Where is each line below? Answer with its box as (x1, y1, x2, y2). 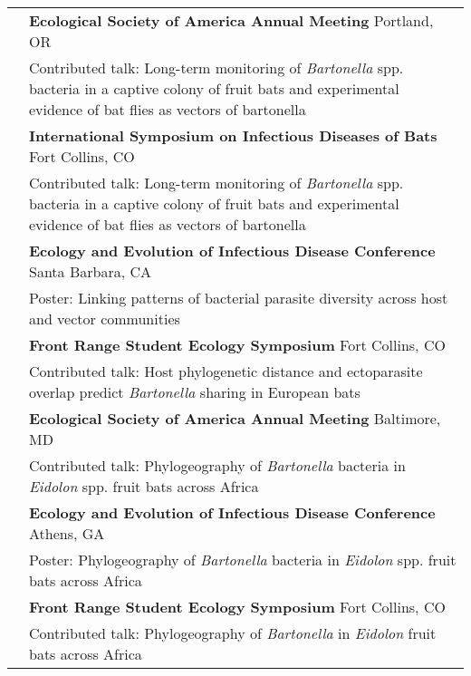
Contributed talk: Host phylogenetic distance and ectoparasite (29, 361, 423, 381)
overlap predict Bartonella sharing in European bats (29, 381, 360, 402)
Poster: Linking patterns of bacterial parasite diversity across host (29, 287, 448, 308)
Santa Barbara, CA (29, 261, 151, 282)
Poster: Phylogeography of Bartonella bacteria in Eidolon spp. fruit (29, 549, 457, 570)
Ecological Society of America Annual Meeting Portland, (29, 10, 434, 31)
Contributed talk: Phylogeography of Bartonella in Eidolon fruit (29, 623, 437, 643)
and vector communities (29, 308, 180, 329)
